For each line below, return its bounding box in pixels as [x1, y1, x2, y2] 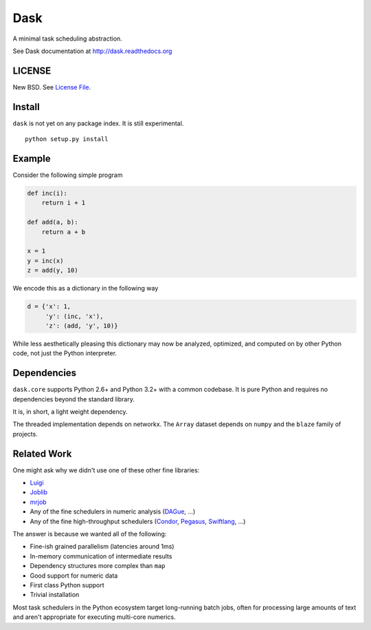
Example [12, 152, 51, 165]
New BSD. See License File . [12, 83, 91, 91]
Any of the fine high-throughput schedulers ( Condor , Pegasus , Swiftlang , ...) [30, 517, 246, 525]
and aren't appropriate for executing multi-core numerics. [12, 613, 176, 621]
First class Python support [30, 580, 104, 589]
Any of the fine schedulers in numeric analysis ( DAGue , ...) [30, 507, 196, 516]
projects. [12, 430, 38, 438]
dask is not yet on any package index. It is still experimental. [12, 119, 184, 127]
